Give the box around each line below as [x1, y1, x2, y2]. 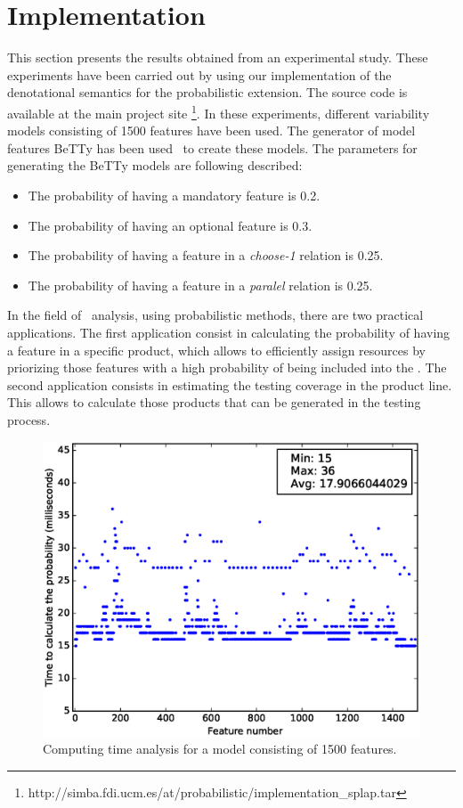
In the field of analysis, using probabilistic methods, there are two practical [7, 306, 424, 324]
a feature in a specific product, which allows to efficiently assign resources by [7, 340, 426, 359]
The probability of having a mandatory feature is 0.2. [28, 185, 321, 204]
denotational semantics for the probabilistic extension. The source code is [7, 83, 408, 102]
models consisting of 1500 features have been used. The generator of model [7, 121, 416, 140]
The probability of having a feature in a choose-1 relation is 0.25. [28, 246, 384, 265]
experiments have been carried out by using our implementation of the [7, 65, 392, 84]
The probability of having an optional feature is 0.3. [28, 216, 313, 234]
